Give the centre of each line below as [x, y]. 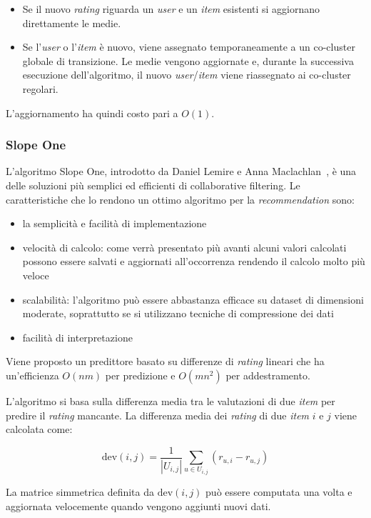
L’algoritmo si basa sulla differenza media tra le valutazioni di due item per [171, 400]
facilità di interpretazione [77, 337]
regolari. [40, 88]
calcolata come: [39, 429]
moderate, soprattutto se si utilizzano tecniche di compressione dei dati [178, 313]
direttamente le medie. [72, 23]
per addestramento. [268, 375]
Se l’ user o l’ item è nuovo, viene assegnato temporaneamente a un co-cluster [189, 47]
